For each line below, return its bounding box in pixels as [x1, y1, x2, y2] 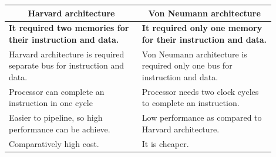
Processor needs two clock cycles [142, 85, 259, 97]
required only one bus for [142, 59, 233, 71]
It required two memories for [9, 22, 129, 34]
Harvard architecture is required [9, 47, 124, 60]
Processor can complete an [9, 85, 105, 97]
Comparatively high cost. [9, 137, 99, 149]
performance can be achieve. [9, 122, 110, 135]
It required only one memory [142, 22, 262, 34]
